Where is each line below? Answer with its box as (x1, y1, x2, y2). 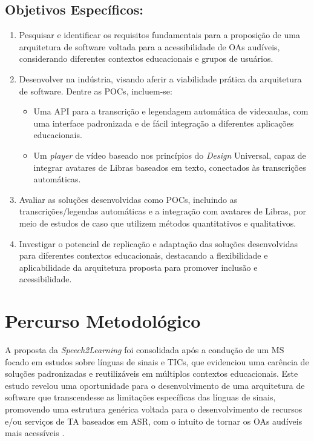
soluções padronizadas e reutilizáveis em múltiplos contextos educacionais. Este (5, 367, 298, 380)
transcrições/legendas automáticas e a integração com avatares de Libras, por (19, 205, 306, 217)
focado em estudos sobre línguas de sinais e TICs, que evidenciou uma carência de (5, 355, 309, 368)
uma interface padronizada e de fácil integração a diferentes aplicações (33, 116, 294, 129)
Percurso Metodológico (5, 308, 201, 333)
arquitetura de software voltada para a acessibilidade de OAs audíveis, (19, 40, 280, 53)
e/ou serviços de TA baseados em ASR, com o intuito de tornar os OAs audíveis (5, 414, 303, 427)
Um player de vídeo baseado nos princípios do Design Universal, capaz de (33, 148, 306, 161)
